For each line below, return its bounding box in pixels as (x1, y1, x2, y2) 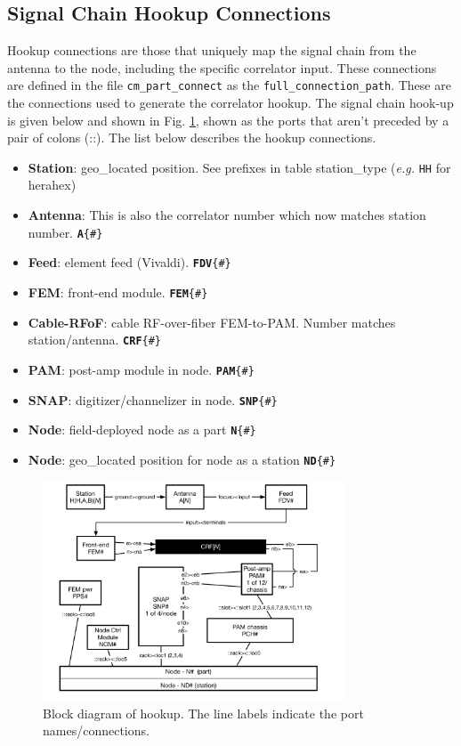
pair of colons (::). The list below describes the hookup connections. (7, 128, 376, 147)
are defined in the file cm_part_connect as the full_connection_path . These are (7, 76, 451, 94)
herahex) (28, 175, 77, 194)
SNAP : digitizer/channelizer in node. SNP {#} (28, 390, 278, 409)
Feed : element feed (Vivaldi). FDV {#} (28, 253, 231, 272)
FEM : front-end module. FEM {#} (28, 282, 208, 301)
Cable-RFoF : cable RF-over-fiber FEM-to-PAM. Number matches (28, 312, 396, 331)
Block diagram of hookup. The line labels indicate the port (43, 703, 364, 722)
